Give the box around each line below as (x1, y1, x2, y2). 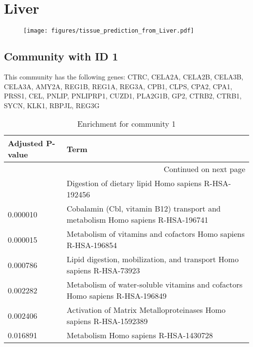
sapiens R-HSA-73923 (67, 265, 140, 276)
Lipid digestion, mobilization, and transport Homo (67, 253, 239, 265)
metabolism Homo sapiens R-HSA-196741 (67, 214, 209, 226)
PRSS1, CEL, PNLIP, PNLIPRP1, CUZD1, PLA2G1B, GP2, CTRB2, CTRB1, (4, 91, 242, 101)
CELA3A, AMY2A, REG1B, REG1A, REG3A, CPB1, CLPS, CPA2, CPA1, (4, 81, 233, 91)
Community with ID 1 (4, 49, 118, 64)
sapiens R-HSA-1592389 (67, 315, 148, 327)
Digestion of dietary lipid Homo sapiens (67, 177, 201, 189)
